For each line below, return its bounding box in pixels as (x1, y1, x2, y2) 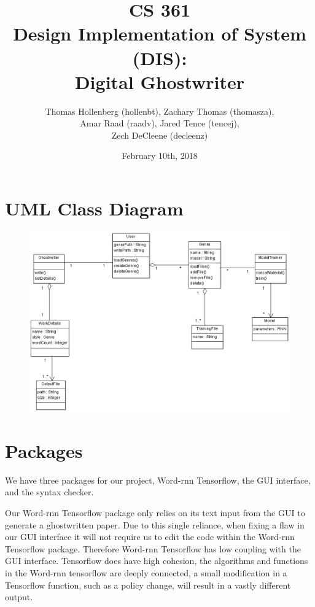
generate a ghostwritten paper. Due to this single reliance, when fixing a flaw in (5, 518, 305, 531)
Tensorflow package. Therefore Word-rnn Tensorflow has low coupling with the (5, 542, 301, 555)
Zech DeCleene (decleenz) (111, 128, 208, 141)
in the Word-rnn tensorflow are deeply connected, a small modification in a (5, 566, 287, 579)
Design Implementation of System (13, 21, 306, 46)
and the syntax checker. (5, 485, 94, 498)
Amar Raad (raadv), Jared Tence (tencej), (80, 117, 239, 130)
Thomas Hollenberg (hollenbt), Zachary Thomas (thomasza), (45, 104, 274, 117)
